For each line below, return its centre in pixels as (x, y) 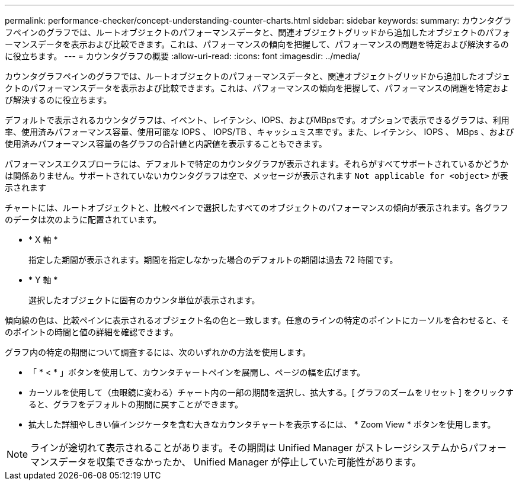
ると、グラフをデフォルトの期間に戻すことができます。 (136, 404)
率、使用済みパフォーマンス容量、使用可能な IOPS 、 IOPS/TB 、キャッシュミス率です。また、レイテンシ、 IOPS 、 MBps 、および (259, 132)
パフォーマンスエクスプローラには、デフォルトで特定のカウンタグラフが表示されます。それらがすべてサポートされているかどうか (257, 164)
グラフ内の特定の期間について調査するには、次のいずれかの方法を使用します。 (158, 352)
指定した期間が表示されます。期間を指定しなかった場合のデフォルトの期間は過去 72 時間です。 (213, 260)
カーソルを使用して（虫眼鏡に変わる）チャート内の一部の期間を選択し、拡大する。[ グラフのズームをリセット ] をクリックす (271, 392)
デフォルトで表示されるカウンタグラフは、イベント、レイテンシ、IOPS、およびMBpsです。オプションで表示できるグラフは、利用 (257, 120)
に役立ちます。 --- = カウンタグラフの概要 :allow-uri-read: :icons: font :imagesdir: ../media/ (182, 56)
